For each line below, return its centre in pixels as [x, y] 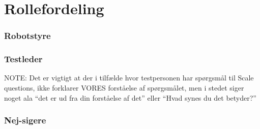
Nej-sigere [25, 120]
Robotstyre [27, 36]
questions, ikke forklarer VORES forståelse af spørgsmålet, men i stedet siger [124, 88]
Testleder [23, 59]
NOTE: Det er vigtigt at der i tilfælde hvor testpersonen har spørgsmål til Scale [129, 78]
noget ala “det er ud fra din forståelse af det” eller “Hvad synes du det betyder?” [130, 97]
